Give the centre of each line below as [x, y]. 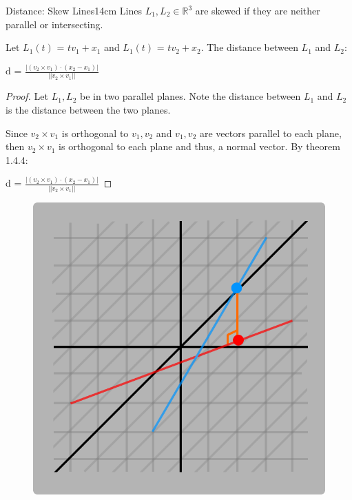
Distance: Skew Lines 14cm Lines [74, 10]
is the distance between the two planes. [88, 110]
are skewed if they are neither [258, 10]
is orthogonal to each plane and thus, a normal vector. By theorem [199, 146]
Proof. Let [27, 96]
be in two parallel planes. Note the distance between [190, 96]
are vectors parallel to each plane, [270, 133]
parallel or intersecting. [54, 24]
